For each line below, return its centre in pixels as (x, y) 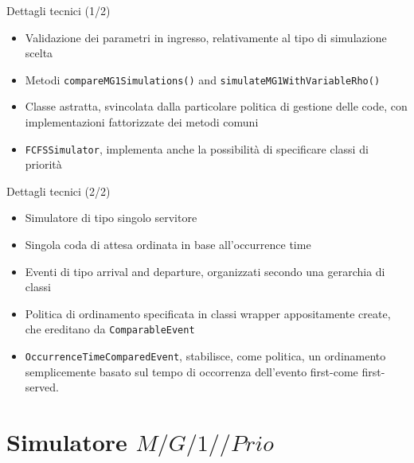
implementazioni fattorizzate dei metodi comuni (142, 122)
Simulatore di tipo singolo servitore (111, 218)
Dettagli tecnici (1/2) (59, 10)
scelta (39, 53)
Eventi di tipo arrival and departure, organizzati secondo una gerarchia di (205, 271)
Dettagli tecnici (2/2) (59, 191)
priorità (43, 164)
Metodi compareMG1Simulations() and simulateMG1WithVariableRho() (203, 79)
